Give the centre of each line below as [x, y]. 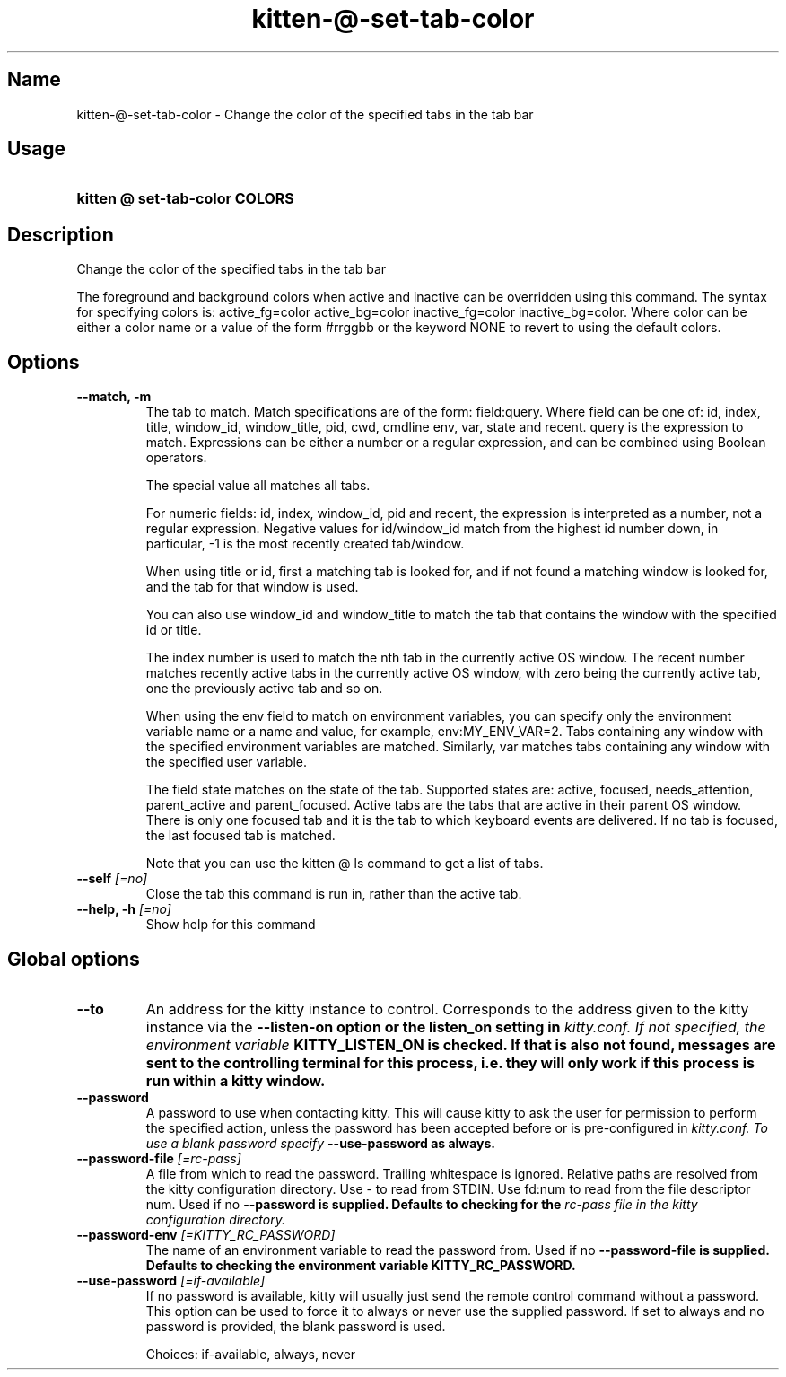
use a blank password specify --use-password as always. [321, 1143]
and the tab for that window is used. [252, 587]
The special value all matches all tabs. [258, 486]
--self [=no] [112, 879]
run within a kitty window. [236, 1080]
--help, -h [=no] [124, 909]
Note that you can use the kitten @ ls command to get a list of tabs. [345, 864]
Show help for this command [231, 925]
